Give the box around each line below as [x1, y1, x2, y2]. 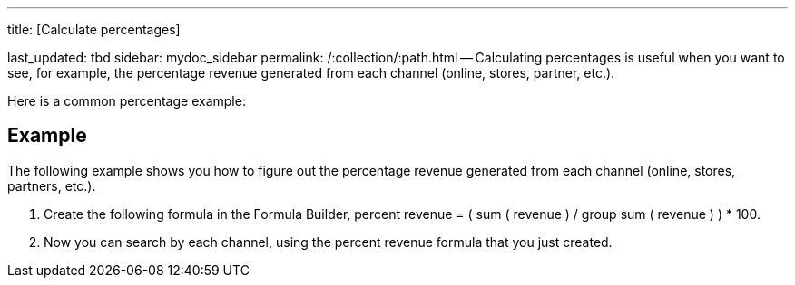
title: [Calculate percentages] [7, 22, 181, 37]
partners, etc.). [7, 177, 96, 194]
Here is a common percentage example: [7, 93, 246, 109]
